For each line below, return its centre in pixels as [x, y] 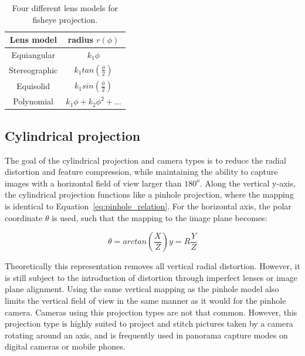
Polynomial [33, 101]
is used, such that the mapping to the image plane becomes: [160, 217]
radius [80, 40]
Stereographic [33, 70]
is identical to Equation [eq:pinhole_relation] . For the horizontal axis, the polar [148, 206]
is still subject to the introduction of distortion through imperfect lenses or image [151, 277]
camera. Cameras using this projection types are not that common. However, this [151, 312]
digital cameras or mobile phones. [65, 346]
